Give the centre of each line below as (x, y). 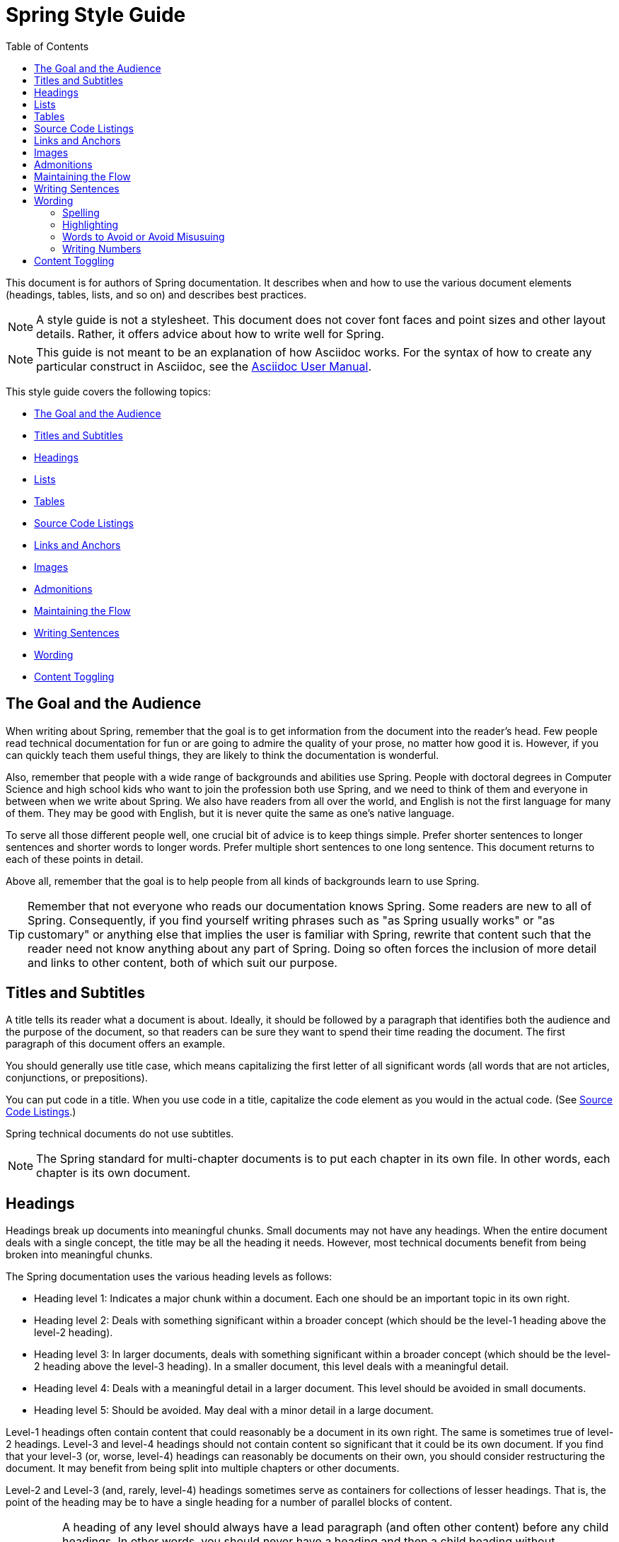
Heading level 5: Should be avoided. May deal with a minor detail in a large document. (234, 1410)
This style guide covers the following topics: (109, 391)
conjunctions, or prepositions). (77, 1078)
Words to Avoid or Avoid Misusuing (144, 236)
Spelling (81, 212)
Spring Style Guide (96, 15)
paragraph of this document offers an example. (116, 1044)
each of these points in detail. (75, 859)
